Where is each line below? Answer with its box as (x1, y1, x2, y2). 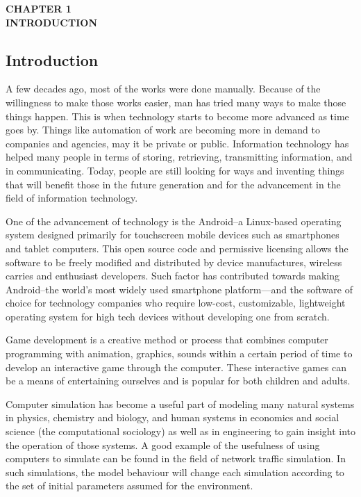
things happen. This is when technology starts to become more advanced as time (6, 108, 349, 123)
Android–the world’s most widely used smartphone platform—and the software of (6, 282, 353, 296)
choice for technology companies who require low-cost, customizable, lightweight (6, 295, 346, 310)
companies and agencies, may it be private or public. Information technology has (6, 136, 349, 150)
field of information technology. (6, 190, 138, 205)
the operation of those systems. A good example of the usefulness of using (6, 437, 320, 452)
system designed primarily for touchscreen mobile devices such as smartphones (6, 227, 339, 242)
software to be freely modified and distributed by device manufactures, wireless (6, 254, 342, 269)
